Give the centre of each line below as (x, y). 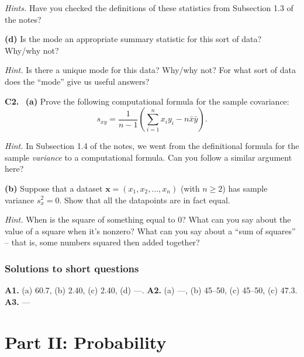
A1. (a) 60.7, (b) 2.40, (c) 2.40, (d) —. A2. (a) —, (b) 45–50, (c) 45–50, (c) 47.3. (151, 290)
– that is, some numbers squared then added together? (102, 242)
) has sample (245, 188)
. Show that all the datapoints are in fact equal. (145, 200)
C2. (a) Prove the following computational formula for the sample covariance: (147, 101)
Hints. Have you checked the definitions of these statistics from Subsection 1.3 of (149, 8)
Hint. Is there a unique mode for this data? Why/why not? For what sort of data (150, 70)
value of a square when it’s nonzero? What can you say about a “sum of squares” (150, 231)
